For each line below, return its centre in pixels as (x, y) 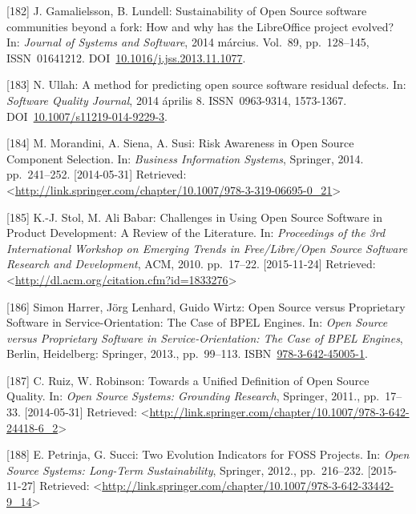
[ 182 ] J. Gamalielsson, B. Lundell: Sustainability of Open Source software (187, 10)
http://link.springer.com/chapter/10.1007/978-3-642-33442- (248, 486)
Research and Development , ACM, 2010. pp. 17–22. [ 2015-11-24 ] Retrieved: (191, 264)
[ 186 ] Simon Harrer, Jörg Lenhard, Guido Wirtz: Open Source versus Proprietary (206, 306)
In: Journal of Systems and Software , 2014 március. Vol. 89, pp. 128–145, (188, 42)
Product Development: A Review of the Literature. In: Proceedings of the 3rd (196, 233)
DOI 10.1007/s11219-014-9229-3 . (87, 116)
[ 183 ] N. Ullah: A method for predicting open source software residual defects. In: (206, 84)
